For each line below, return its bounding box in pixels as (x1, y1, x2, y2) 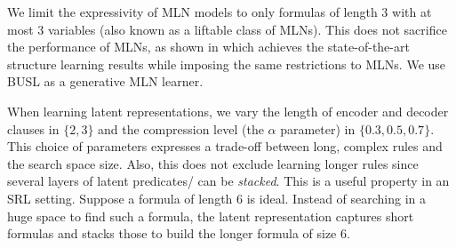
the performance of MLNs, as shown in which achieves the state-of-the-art (7, 37, 410, 56)
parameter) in (280, 119, 356, 138)
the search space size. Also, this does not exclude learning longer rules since (7, 154, 419, 172)
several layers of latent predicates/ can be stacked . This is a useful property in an (7, 172, 450, 190)
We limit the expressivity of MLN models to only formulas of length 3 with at (7, 3, 432, 20)
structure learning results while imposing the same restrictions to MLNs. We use (7, 54, 446, 73)
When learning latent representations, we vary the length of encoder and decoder (7, 101, 449, 120)
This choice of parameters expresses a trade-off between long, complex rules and (7, 137, 443, 156)
